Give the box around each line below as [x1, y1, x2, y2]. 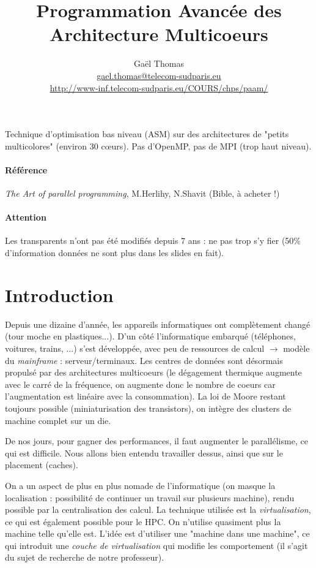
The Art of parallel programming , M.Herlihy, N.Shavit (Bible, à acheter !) [5, 187, 280, 200]
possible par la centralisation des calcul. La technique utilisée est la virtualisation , [5, 503, 311, 516]
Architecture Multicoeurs [50, 21, 268, 47]
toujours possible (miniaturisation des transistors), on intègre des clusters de [5, 401, 292, 414]
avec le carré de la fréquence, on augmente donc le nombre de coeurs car [5, 377, 276, 390]
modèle [283, 341, 310, 354]
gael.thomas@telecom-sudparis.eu [97, 69, 221, 81]
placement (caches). [5, 458, 78, 471]
